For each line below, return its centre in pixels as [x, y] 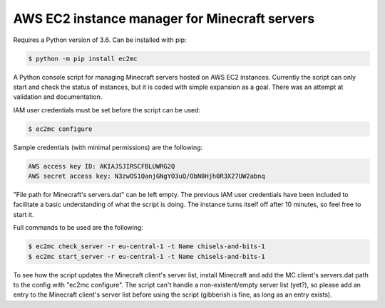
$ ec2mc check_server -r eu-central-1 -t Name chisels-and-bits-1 [147, 246]
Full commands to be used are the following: [78, 228]
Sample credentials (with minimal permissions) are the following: [108, 147]
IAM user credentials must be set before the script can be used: [107, 110]
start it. [24, 214]
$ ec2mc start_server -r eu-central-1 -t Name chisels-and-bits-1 [147, 256]
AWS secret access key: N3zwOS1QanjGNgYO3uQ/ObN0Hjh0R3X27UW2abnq [147, 176]
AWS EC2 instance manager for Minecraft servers [164, 18]
